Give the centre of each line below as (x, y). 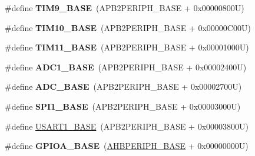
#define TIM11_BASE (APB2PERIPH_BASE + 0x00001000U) (127, 47)
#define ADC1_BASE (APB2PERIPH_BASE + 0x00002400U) (126, 67)
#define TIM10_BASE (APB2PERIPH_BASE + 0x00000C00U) (128, 27)
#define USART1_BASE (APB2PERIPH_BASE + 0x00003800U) (127, 126)
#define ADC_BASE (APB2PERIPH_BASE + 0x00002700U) (123, 87)
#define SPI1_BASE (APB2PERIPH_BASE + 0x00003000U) (123, 106)
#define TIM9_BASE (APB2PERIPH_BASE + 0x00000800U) (125, 8)
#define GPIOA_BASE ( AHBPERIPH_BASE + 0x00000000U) (127, 146)
